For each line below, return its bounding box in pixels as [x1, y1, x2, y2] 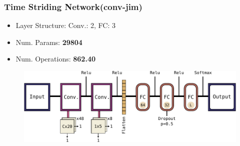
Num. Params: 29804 [15, 36, 82, 47]
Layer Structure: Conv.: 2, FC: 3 [15, 20, 116, 30]
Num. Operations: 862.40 [15, 53, 95, 64]
